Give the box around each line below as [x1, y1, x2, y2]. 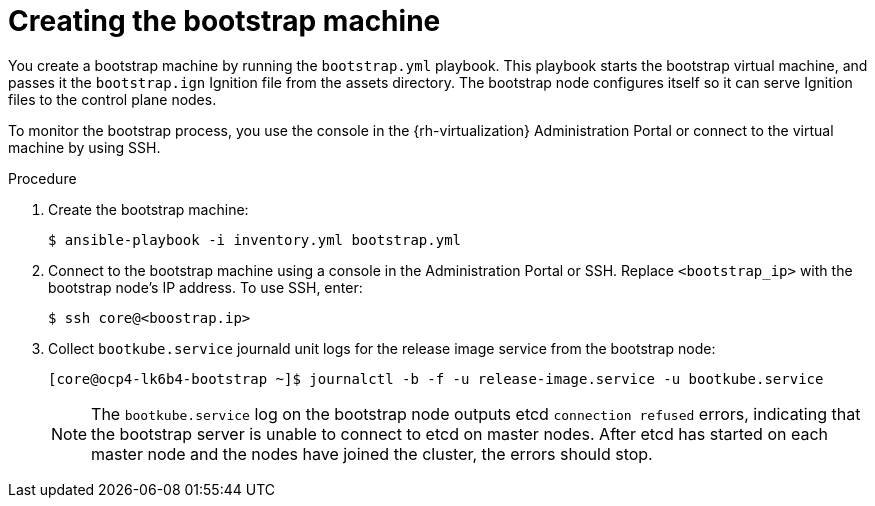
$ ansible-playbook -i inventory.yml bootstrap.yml [48, 231, 462, 248]
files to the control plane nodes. [8, 90, 217, 108]
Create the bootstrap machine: [48, 200, 249, 218]
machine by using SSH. [8, 138, 161, 156]
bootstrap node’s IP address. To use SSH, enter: [48, 278, 363, 296]
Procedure [8, 169, 77, 187]
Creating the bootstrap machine [8, 4, 441, 38]
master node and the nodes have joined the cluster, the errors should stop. [91, 443, 653, 464]
